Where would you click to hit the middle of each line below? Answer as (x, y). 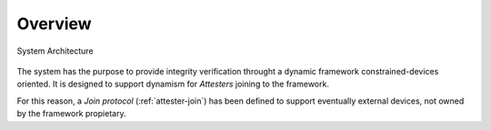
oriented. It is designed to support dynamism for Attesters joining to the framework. (173, 84)
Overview (54, 24)
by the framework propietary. (71, 114)
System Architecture (55, 51)
